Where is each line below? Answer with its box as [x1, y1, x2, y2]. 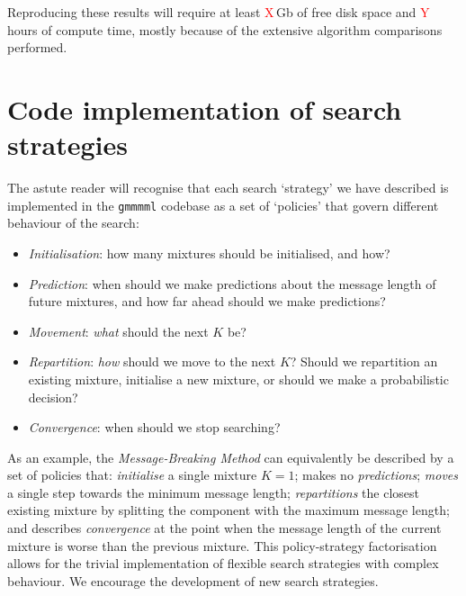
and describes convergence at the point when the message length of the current [7, 519, 442, 537]
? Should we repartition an [290, 352, 438, 371]
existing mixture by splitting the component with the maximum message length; [7, 501, 450, 519]
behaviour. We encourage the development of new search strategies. [7, 571, 379, 590]
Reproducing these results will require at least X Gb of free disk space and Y [7, 3, 430, 21]
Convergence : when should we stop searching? [28, 418, 281, 437]
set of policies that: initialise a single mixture [7, 465, 257, 484]
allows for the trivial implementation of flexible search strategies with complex [7, 554, 439, 573]
